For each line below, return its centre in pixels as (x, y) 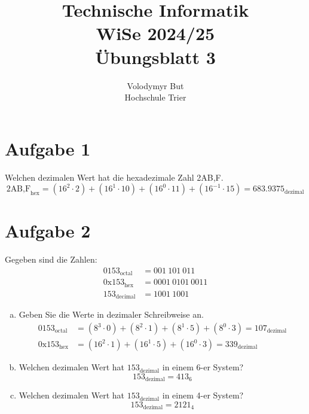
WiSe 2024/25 (155, 33)
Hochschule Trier (155, 97)
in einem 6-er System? (203, 367)
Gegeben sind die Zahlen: (51, 259)
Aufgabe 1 (48, 148)
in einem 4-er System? (203, 395)
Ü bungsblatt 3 (155, 57)
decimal (126, 297)
